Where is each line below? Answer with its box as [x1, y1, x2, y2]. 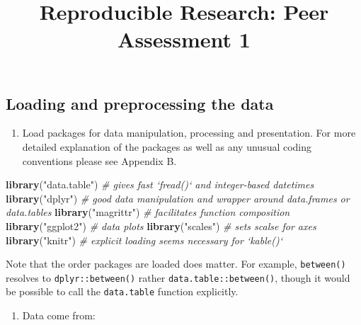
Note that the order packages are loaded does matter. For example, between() [6, 256, 346, 271]
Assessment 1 [118, 25, 251, 54]
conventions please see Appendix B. [22, 153, 177, 168]
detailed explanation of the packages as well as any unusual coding [22, 139, 312, 154]
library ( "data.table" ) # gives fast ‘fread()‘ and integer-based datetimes [6, 177, 314, 192]
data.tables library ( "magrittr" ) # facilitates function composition [6, 205, 290, 219]
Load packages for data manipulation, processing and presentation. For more [22, 125, 356, 140]
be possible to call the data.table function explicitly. [6, 284, 239, 299]
